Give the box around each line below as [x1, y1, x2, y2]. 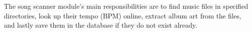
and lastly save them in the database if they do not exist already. [4, 20, 197, 30]
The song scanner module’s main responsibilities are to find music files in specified [4, 1, 249, 11]
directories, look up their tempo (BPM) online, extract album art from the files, [4, 10, 241, 20]
